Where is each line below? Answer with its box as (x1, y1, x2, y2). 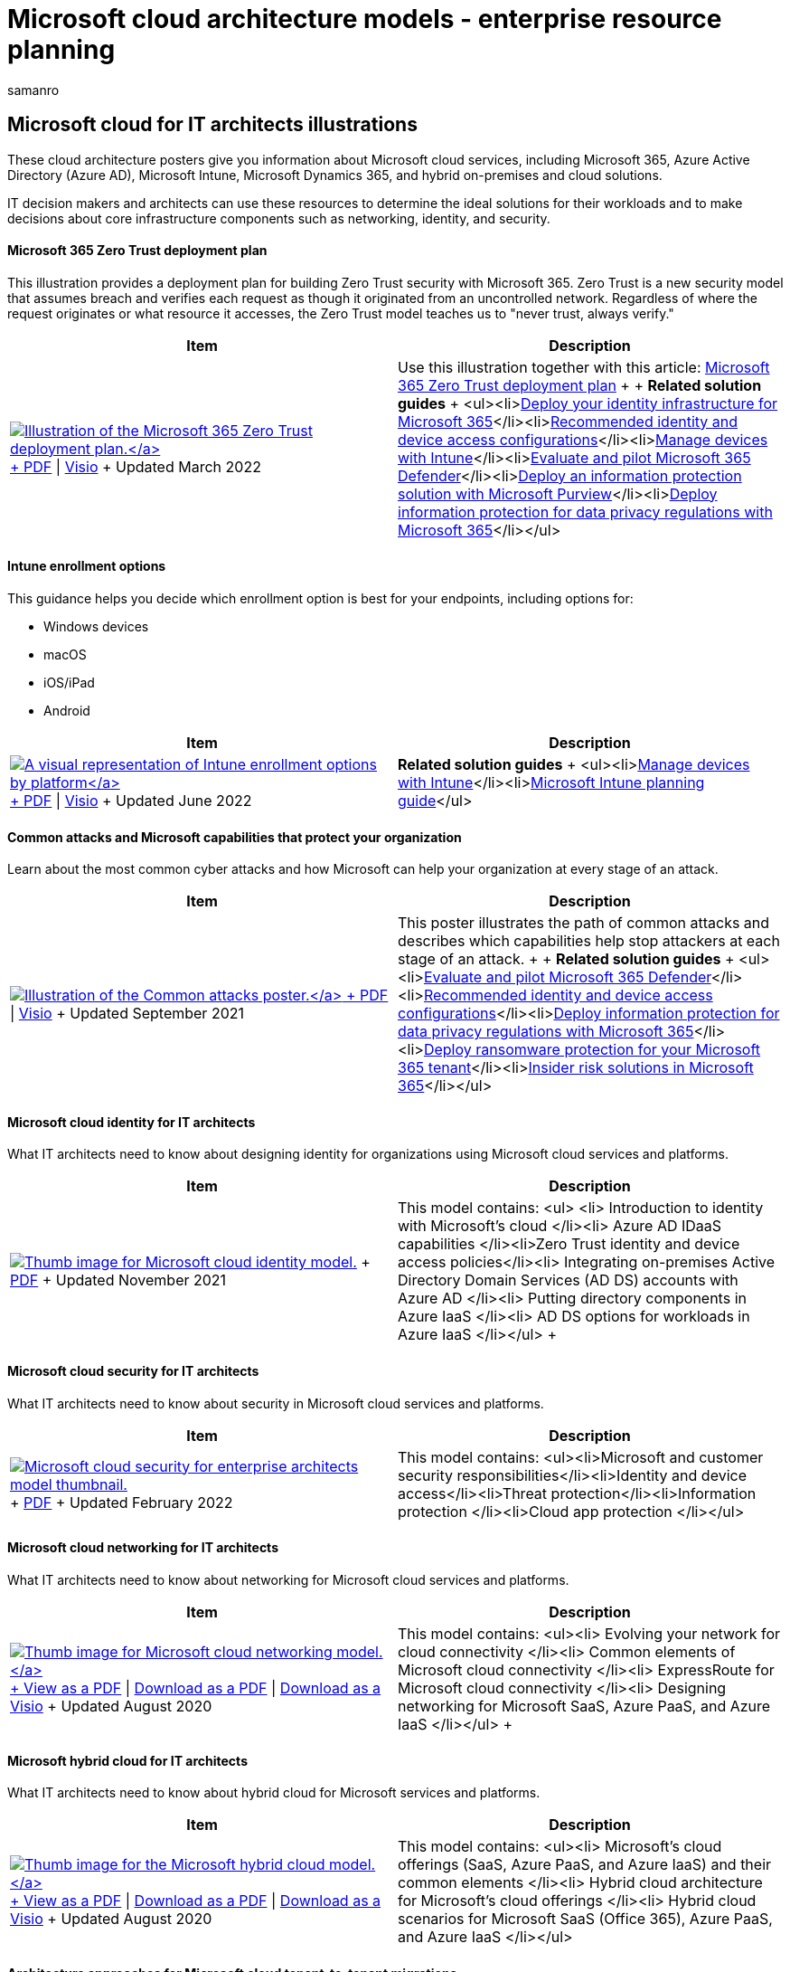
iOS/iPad (43, 675, 95, 691)
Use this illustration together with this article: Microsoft (398, 357, 770, 376)
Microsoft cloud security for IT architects (7, 1363, 259, 1379)
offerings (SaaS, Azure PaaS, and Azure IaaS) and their (398, 1855, 772, 1874)
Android (43, 703, 90, 719)
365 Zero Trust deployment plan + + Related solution (398, 375, 762, 394)
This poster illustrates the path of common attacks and (398, 914, 770, 933)
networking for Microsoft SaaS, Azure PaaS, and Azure (398, 1696, 771, 1715)
